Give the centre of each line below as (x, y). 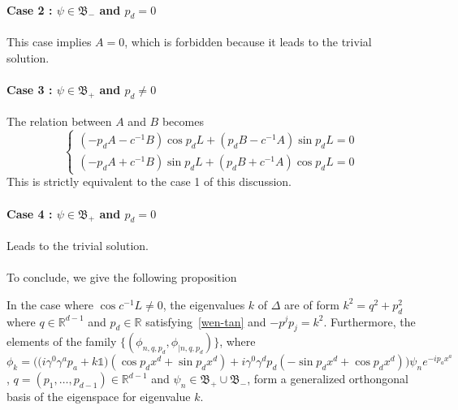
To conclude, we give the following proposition (122, 277)
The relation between (59, 121)
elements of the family (62, 341)
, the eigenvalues (204, 304)
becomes (183, 121)
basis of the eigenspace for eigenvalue (99, 397)
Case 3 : (30, 89)
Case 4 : (30, 213)
